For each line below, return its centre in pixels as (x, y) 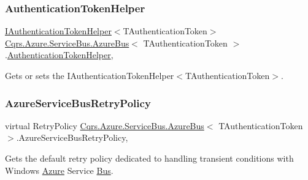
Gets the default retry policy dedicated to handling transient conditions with (149, 158)
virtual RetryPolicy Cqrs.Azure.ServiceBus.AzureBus (105, 125)
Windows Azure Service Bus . (59, 170)
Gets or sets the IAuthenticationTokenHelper (90, 75)
